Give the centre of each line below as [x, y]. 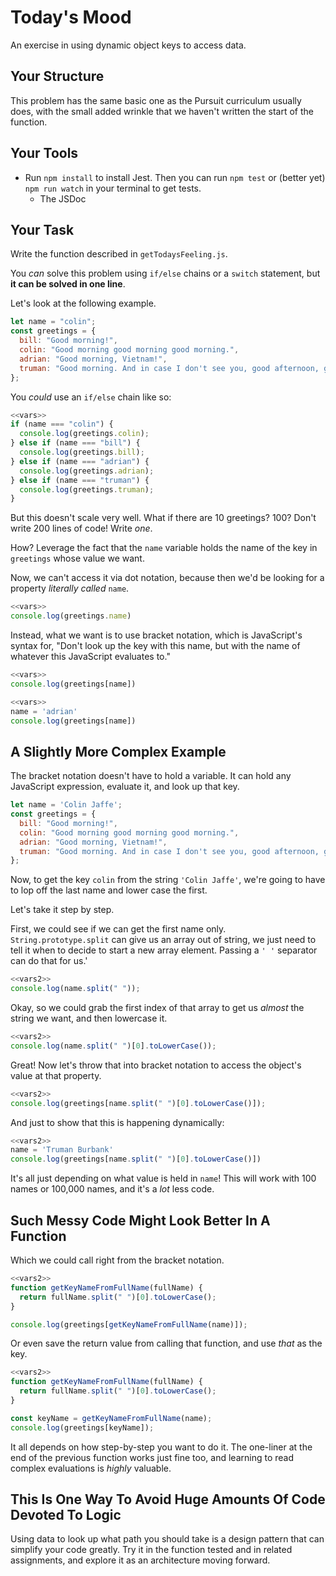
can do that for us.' [49, 961]
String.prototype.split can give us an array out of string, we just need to [163, 940]
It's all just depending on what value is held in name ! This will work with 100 [163, 1178]
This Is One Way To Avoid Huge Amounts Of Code [168, 1499]
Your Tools [44, 153]
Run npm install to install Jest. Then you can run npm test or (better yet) [175, 177]
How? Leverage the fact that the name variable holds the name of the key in [164, 548]
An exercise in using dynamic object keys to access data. [128, 45]
